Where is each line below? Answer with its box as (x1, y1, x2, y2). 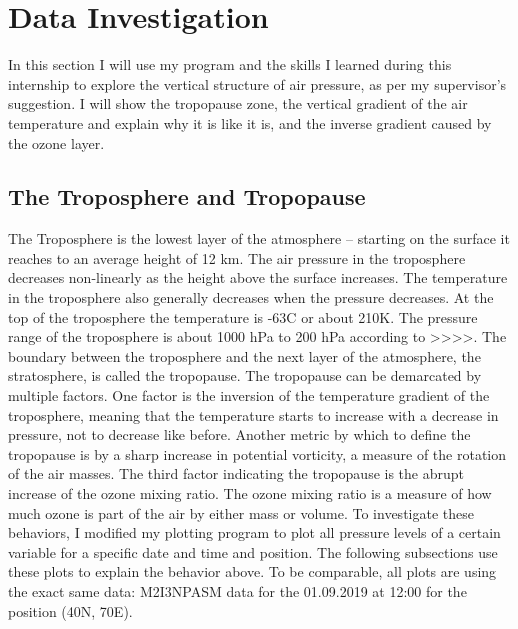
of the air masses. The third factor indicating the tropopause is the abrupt (8, 463, 464, 484)
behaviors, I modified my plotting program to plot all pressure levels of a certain (8, 522, 501, 543)
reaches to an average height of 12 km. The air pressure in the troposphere (8, 247, 466, 268)
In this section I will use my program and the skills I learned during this (8, 54, 452, 75)
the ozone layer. (8, 132, 105, 153)
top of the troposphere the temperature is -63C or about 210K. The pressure (8, 306, 478, 327)
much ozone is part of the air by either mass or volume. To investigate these (8, 502, 474, 523)
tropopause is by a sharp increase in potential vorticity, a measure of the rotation (8, 443, 507, 464)
